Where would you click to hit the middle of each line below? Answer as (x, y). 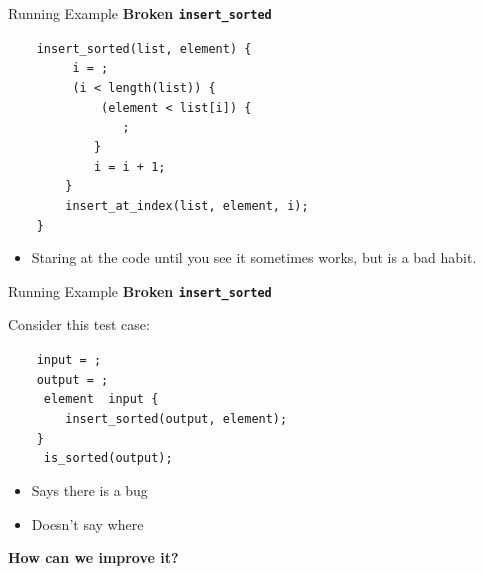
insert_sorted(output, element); (176, 419)
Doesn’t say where (87, 523)
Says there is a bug (89, 490)
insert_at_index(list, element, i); (187, 205)
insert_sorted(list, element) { (144, 48)
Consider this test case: (79, 324)
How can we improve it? (93, 557)
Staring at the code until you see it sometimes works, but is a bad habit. (254, 257)
